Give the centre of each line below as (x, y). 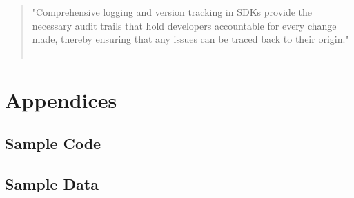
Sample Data (52, 183)
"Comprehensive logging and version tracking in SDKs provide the (172, 12)
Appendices (61, 99)
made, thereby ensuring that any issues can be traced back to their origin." (190, 39)
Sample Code (53, 143)
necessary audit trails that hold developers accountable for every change (184, 25)
